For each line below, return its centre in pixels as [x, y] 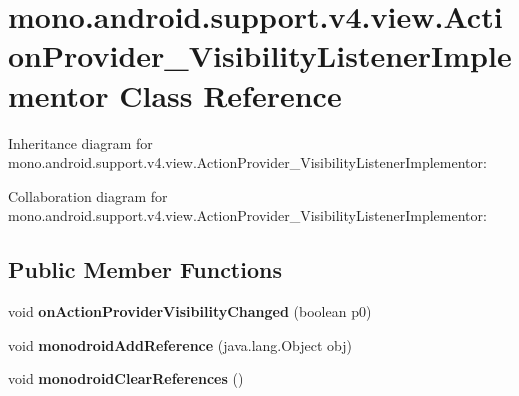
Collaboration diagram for [88, 195]
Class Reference [230, 94]
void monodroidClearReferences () [126, 378]
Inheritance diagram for [80, 142]
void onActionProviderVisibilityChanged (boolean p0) [190, 311]
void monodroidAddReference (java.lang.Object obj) [180, 344]
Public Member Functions [145, 269]
